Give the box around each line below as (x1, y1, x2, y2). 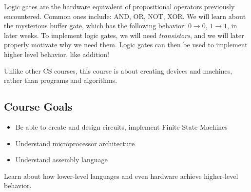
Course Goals (4, 99, 73, 114)
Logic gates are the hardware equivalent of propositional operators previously (4, 1, 235, 11)
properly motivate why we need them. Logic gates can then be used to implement (4, 39, 248, 50)
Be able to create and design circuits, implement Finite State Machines (15, 121, 228, 132)
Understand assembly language (15, 154, 108, 165)
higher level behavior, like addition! (4, 49, 109, 59)
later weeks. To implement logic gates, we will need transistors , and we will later (4, 30, 244, 40)
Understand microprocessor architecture (15, 138, 135, 148)
